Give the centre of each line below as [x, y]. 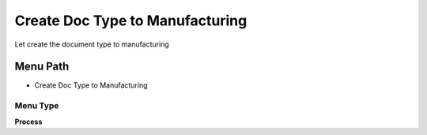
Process [28, 122]
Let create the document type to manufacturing [92, 44]
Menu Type [37, 106]
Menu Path [42, 67]
